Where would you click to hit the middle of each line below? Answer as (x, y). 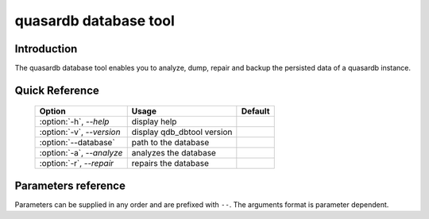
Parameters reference (70, 185)
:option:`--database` (77, 143)
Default (255, 111)
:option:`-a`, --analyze (81, 153)
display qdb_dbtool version (182, 133)
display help (154, 121)
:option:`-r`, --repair (77, 163)
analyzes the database (174, 153)
